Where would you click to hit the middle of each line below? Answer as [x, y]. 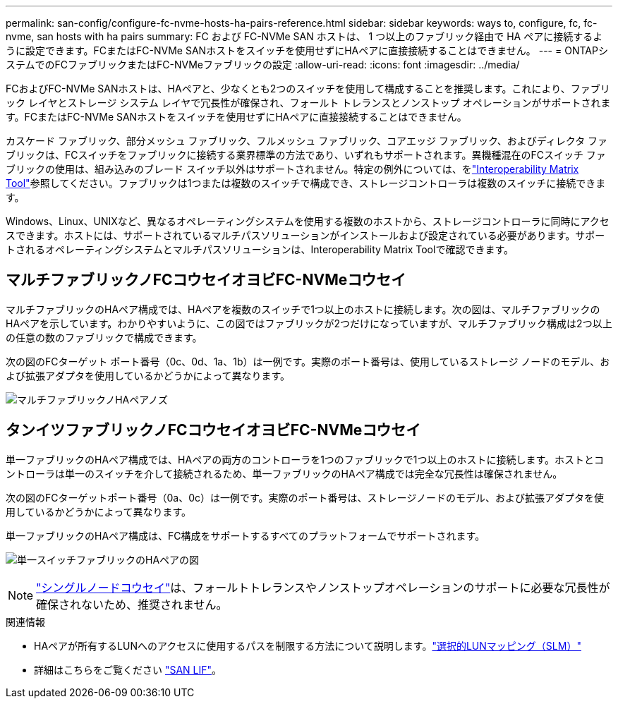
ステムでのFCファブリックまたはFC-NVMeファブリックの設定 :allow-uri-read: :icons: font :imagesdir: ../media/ [263, 65]
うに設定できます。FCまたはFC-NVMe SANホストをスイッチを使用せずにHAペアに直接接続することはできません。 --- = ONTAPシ [307, 50]
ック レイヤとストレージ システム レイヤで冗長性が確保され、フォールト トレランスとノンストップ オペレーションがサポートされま [308, 103]
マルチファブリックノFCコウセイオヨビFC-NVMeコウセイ [206, 280]
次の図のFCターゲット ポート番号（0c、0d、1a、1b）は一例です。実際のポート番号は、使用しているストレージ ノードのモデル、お [308, 361]
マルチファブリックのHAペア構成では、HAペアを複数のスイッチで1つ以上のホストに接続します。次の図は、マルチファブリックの [303, 309]
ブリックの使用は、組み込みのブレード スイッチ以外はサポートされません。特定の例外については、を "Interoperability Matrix [292, 169]
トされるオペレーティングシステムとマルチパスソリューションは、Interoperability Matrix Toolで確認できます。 [260, 249]
